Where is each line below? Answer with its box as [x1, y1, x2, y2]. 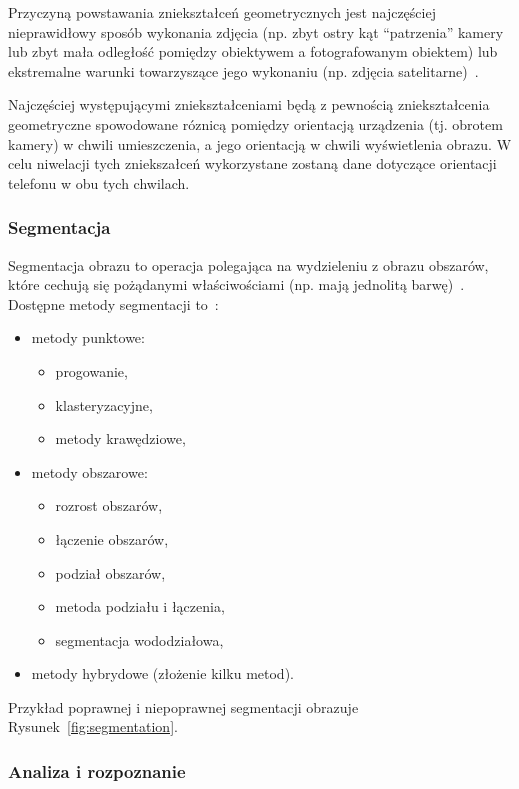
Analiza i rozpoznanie [8, 758, 186, 783]
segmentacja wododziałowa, [55, 629, 224, 650]
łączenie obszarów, [55, 528, 169, 549]
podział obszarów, [55, 562, 166, 583]
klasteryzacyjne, [55, 394, 153, 415]
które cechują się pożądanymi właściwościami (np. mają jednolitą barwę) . [8, 274, 465, 295]
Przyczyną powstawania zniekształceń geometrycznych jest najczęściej [8, 2, 436, 22]
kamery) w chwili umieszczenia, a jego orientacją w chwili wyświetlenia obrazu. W [8, 133, 512, 154]
